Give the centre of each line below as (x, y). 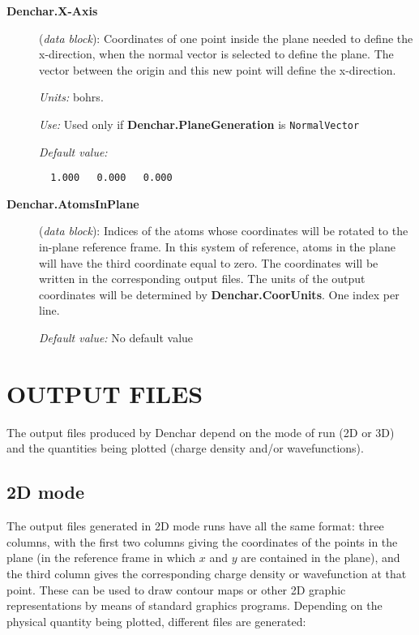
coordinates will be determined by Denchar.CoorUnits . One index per (219, 294)
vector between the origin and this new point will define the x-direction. (218, 69)
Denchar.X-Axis (52, 11)
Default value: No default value (116, 338)
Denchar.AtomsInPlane (73, 203)
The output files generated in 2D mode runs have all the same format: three (195, 526)
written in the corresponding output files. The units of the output (202, 279)
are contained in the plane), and (321, 558)
